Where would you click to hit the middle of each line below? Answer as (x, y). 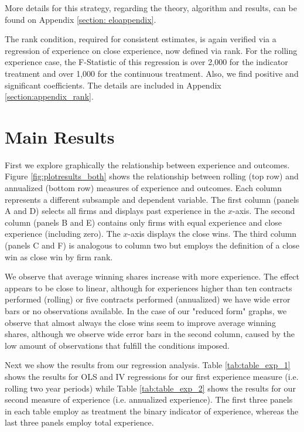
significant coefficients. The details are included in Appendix (113, 85)
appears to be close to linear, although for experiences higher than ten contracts (148, 288)
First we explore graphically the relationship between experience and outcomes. (147, 164)
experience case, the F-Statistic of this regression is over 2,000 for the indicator (146, 62)
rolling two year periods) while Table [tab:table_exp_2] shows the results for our (150, 388)
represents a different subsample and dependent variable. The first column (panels (152, 199)
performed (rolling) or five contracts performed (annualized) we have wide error (148, 299)
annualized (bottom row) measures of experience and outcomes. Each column (144, 188)
